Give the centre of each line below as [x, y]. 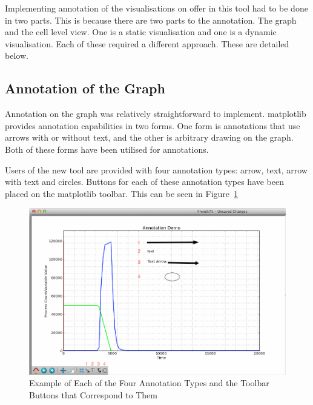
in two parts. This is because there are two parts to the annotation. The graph [151, 20]
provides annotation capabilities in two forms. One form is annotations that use [153, 125]
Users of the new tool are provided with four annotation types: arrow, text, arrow [156, 169]
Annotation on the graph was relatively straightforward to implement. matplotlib [156, 114]
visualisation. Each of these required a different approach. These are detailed [147, 43]
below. [17, 55]
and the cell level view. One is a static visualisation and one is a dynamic [141, 32]
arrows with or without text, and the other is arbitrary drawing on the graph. [149, 137]
